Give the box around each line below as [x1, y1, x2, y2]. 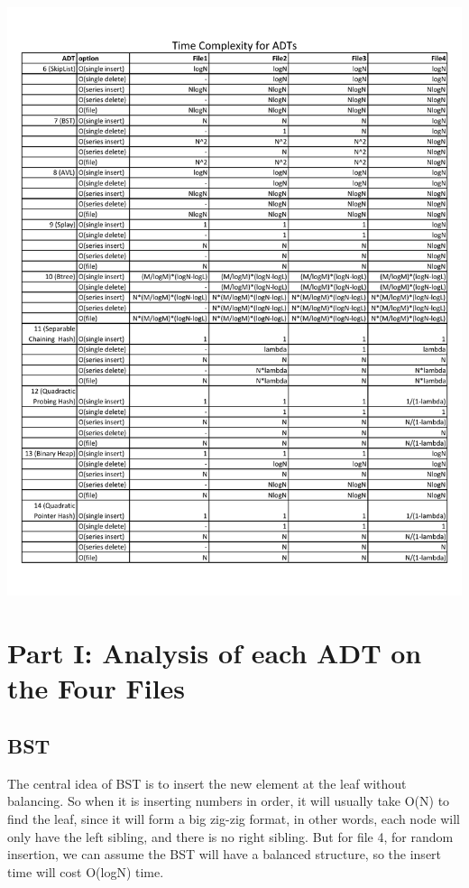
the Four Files [7, 670, 186, 707]
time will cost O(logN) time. [7, 862, 164, 881]
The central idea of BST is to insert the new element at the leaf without [7, 773, 407, 792]
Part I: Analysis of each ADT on [7, 634, 422, 671]
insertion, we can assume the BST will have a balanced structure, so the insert [7, 845, 442, 864]
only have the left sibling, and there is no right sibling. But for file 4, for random [7, 827, 454, 846]
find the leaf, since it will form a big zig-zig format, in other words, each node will [7, 809, 460, 828]
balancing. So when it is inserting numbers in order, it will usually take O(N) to [7, 791, 450, 810]
